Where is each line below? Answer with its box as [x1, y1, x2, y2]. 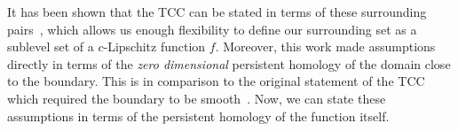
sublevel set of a [7, 37, 94, 56]
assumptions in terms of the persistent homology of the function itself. [7, 106, 390, 125]
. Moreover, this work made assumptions [215, 37, 436, 56]
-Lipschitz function [103, 37, 206, 56]
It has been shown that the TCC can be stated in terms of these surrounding [7, 3, 427, 20]
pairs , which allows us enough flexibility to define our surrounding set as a [7, 19, 417, 38]
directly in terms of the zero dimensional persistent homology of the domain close [7, 54, 451, 73]
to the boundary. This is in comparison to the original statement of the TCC [7, 72, 425, 90]
